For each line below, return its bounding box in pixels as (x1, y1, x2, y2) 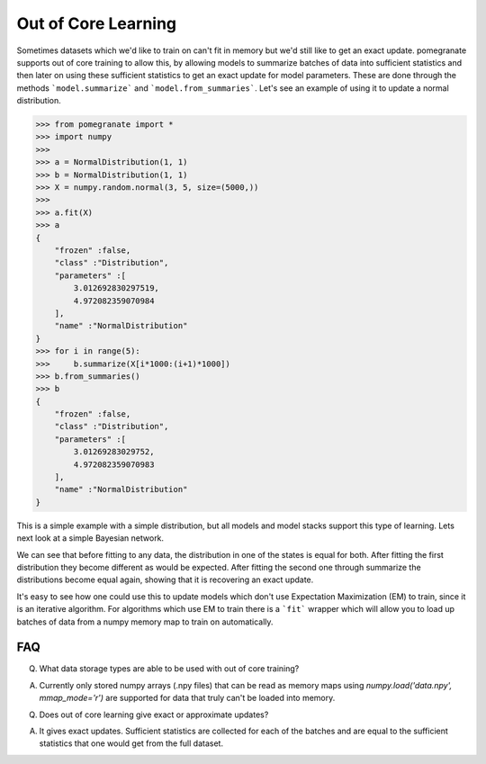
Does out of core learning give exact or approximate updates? (39, 709, 269, 720)
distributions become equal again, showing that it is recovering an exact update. (16, 574, 314, 585)
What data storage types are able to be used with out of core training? (39, 663, 300, 674)
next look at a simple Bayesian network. (16, 533, 165, 544)
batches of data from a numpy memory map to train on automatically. (16, 616, 274, 627)
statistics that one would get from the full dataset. (39, 738, 224, 749)
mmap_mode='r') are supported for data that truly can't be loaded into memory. (39, 693, 336, 704)
